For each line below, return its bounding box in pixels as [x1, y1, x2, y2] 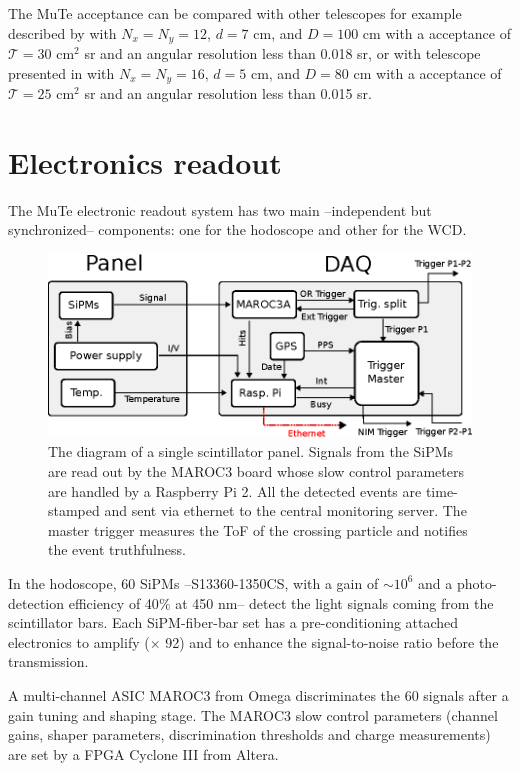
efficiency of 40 [68, 592, 159, 613]
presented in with [8, 62, 115, 83]
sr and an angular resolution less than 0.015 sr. [84, 83, 372, 104]
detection [8, 592, 64, 613]
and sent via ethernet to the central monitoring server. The [104, 500, 467, 521]
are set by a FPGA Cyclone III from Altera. [8, 743, 279, 764]
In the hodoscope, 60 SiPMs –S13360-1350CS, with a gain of [8, 572, 379, 593]
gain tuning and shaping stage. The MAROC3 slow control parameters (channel [8, 704, 498, 725]
